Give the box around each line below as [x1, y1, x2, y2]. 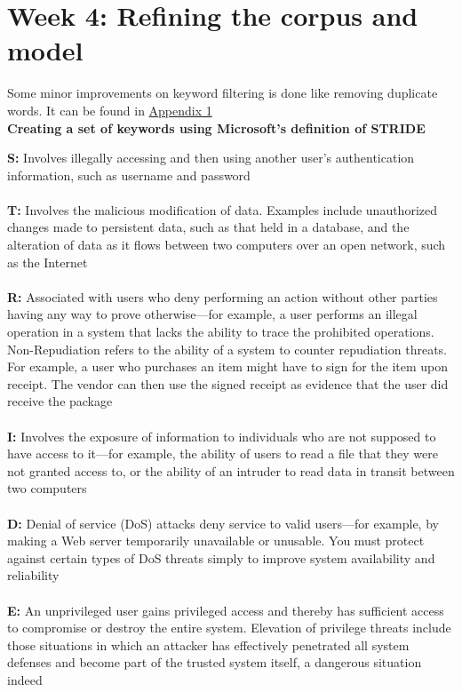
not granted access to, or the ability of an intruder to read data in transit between [7, 461, 455, 480]
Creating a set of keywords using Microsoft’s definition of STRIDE [7, 118, 426, 137]
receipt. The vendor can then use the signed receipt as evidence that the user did [7, 374, 449, 393]
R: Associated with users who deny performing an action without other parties [7, 287, 438, 306]
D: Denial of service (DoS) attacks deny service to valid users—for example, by [7, 513, 439, 532]
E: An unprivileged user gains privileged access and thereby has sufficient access [7, 601, 444, 619]
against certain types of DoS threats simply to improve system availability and [7, 548, 435, 567]
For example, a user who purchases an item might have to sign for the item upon [7, 357, 449, 376]
